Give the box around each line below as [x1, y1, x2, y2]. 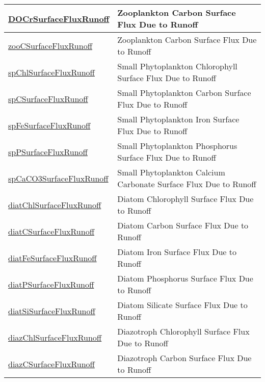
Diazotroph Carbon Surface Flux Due [117, 352, 252, 364]
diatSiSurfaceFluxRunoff [8, 304, 95, 317]
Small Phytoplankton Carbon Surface [117, 87, 251, 98]
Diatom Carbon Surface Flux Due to [117, 219, 249, 231]
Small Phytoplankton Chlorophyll [117, 60, 237, 72]
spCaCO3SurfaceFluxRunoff [8, 172, 109, 184]
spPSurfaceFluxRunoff [8, 145, 88, 158]
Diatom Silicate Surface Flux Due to [117, 299, 248, 311]
